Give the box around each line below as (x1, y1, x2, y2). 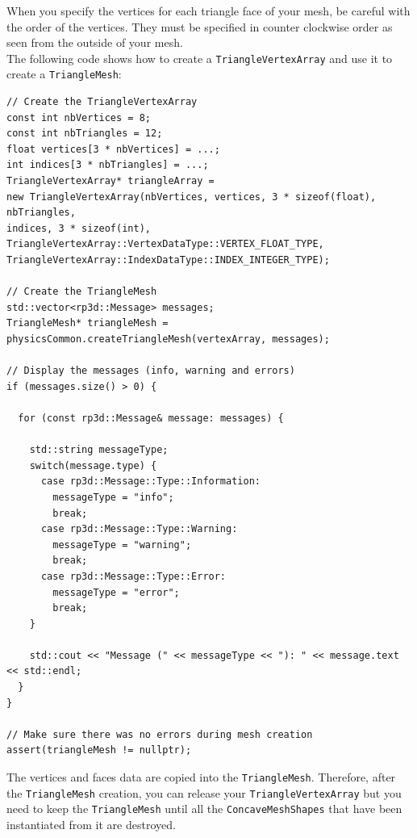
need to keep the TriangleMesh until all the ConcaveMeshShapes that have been (6, 800, 402, 817)
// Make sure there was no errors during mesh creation (6, 728, 313, 740)
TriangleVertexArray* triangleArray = (6, 175, 215, 187)
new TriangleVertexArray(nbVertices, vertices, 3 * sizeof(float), (6, 191, 377, 203)
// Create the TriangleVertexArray (6, 96, 198, 108)
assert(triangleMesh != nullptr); (6, 744, 192, 756)
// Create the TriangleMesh (6, 286, 157, 298)
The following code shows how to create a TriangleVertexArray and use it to (6, 49, 393, 66)
